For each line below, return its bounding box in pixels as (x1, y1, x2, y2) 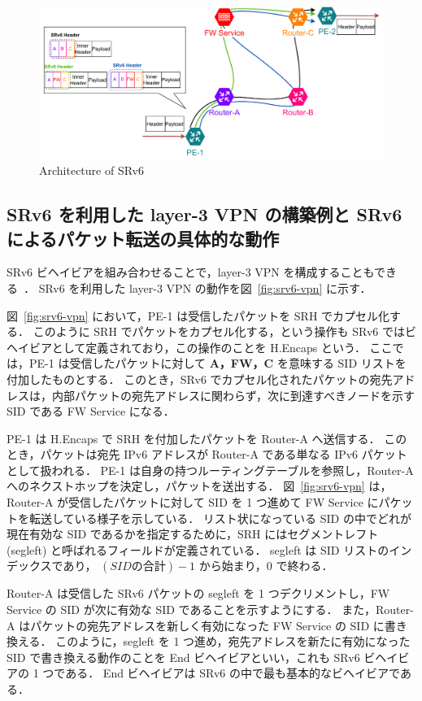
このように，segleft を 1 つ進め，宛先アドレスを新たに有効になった (55, 633, 411, 650)
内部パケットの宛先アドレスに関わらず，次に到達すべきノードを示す (51, 386, 415, 403)
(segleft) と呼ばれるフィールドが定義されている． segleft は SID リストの (7, 541, 389, 558)
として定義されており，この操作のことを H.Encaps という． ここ (51, 338, 393, 355)
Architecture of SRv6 (39, 162, 144, 179)
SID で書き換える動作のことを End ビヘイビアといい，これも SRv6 (7, 648, 360, 665)
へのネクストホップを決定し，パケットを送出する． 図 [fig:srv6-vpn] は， (7, 477, 392, 494)
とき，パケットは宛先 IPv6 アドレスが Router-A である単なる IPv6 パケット (7, 446, 407, 463)
